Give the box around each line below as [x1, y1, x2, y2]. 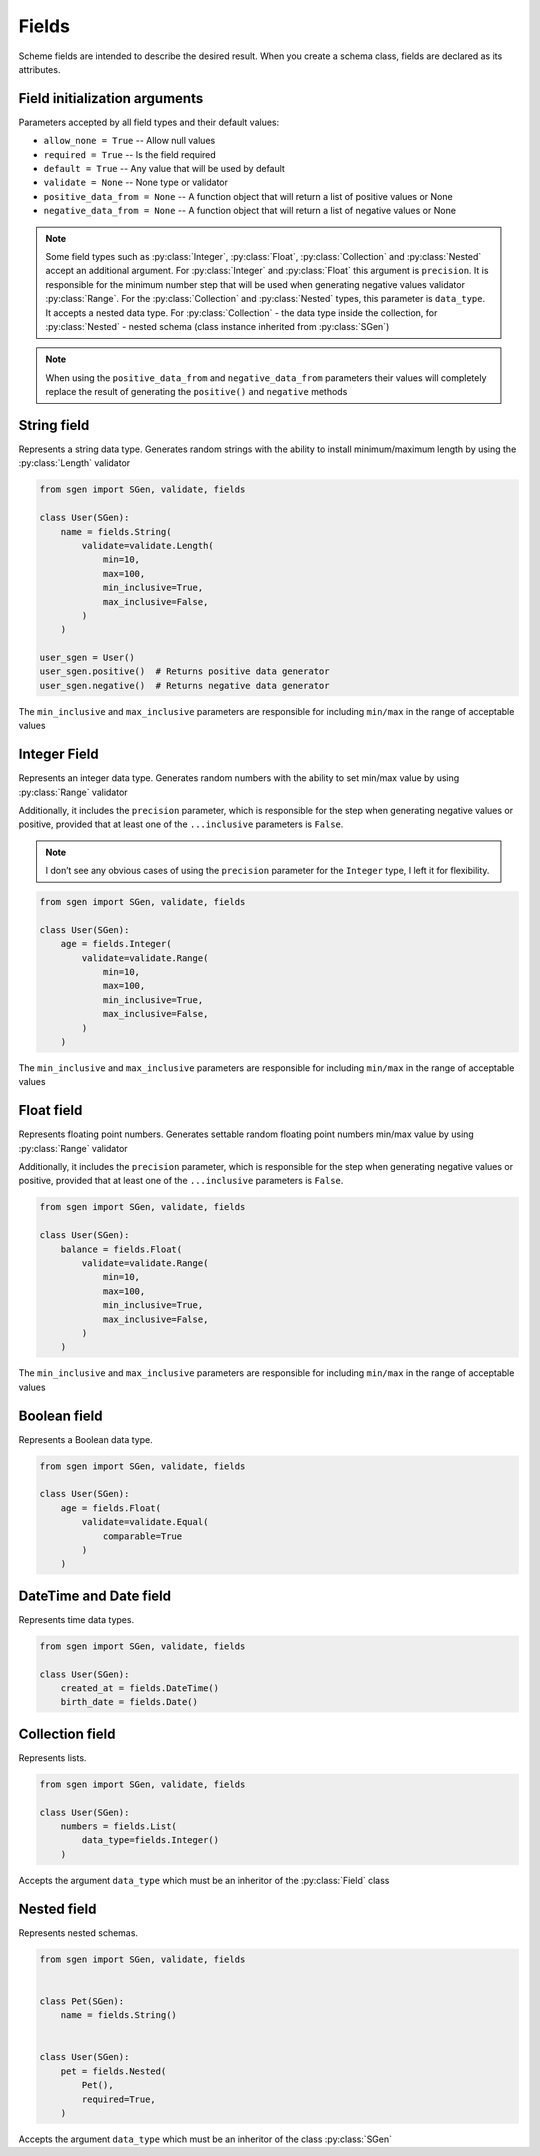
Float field [18, 1102, 83, 1119]
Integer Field [18, 746, 99, 763]
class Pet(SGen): [39, 1995, 125, 2007]
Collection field [18, 1725, 116, 1742]
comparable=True [102, 1530, 183, 1542]
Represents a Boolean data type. [18, 1433, 154, 1445]
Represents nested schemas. [18, 1926, 139, 1939]
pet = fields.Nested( [60, 2065, 167, 2077]
